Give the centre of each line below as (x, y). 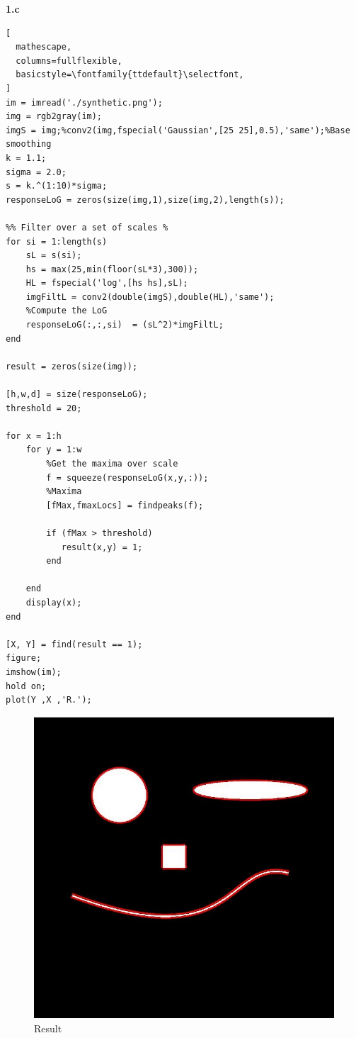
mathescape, (44, 47)
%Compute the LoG (67, 311)
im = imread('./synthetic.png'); (84, 102)
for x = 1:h (34, 436)
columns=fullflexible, (69, 61)
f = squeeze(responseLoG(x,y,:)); (127, 478)
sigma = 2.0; (36, 172)
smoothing (29, 144)
